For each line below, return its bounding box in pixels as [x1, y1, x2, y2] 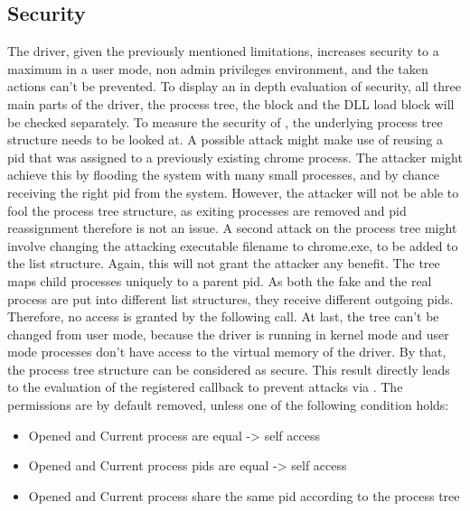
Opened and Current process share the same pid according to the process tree [28, 486, 460, 505]
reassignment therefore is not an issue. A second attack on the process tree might [7, 218, 457, 237]
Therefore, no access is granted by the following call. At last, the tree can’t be [7, 307, 439, 326]
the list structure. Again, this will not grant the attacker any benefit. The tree [7, 254, 440, 273]
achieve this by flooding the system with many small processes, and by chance [7, 165, 440, 184]
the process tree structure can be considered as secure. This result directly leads [7, 359, 450, 378]
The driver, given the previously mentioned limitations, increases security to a [7, 42, 439, 60]
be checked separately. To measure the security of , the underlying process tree [7, 112, 443, 131]
